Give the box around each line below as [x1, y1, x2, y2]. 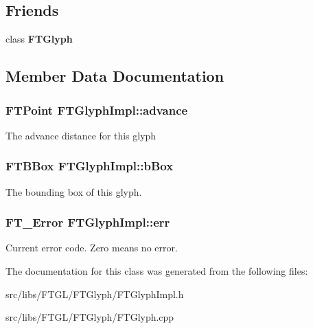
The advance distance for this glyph [5, 128, 156, 142]
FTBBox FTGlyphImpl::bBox [5, 157, 174, 174]
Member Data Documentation [5, 65, 224, 87]
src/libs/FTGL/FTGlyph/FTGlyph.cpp [5, 310, 174, 324]
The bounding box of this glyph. [5, 184, 142, 198]
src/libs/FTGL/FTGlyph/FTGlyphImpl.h [5, 286, 184, 301]
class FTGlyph [5, 32, 73, 46]
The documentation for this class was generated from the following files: [5, 264, 308, 278]
